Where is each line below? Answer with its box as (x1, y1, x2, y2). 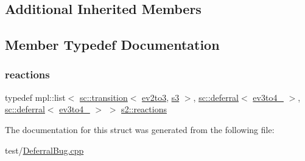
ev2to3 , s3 (142, 91, 180, 103)
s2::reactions (121, 103, 167, 115)
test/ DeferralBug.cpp (5, 143, 84, 156)
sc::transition (79, 91, 128, 103)
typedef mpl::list (5, 91, 66, 103)
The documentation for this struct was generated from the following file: (5, 123, 275, 135)
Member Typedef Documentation (5, 35, 220, 54)
